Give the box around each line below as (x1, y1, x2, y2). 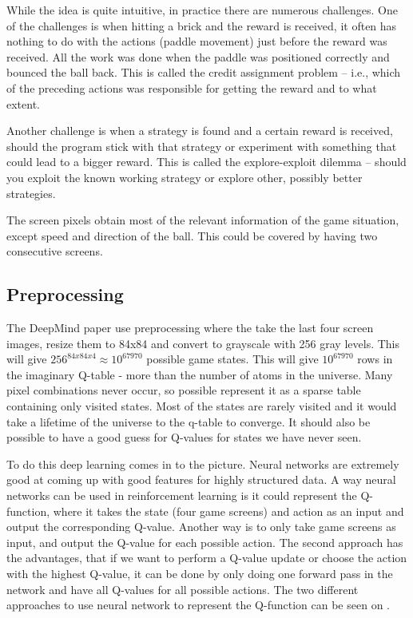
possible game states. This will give (146, 351, 319, 367)
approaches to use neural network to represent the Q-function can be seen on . (6, 596, 390, 613)
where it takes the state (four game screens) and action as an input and (53, 502, 404, 519)
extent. (6, 95, 40, 112)
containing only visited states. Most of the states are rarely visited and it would (6, 398, 397, 414)
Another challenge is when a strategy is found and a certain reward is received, (6, 122, 393, 139)
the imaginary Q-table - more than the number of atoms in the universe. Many (6, 366, 393, 382)
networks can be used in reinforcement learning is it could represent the (6, 487, 357, 504)
